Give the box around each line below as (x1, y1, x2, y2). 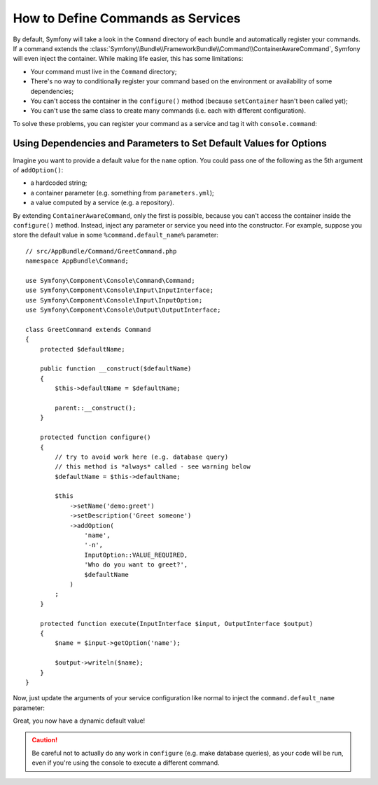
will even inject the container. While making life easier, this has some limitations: (13, 55, 244, 63)
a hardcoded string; (30, 179, 87, 187)
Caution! (31, 736, 58, 744)
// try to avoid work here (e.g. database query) (55, 452, 229, 461)
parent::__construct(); (55, 403, 136, 412)
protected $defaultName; (39, 345, 125, 353)
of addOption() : (13, 165, 64, 174)
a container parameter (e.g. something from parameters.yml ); (30, 188, 215, 197)
